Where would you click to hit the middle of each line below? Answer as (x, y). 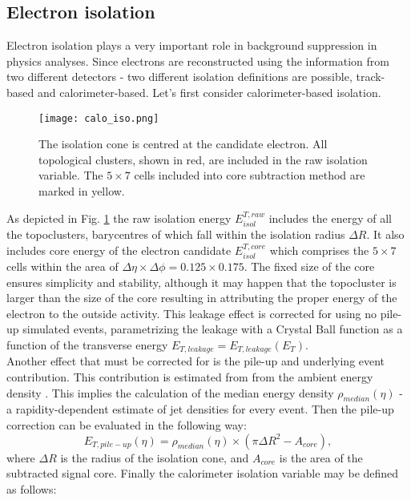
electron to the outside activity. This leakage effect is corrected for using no (192, 313)
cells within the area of (62, 266)
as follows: (32, 488)
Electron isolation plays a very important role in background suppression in (192, 45)
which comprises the (319, 250)
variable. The (71, 175)
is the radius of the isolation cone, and (155, 457)
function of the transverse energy (87, 345)
